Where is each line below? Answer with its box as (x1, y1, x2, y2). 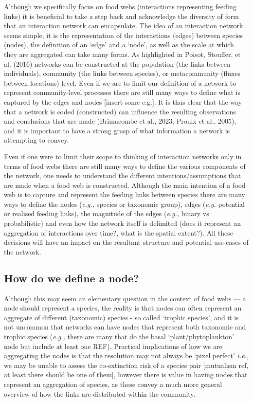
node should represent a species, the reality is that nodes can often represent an (4, 303, 242, 313)
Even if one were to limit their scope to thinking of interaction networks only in (4, 151, 242, 161)
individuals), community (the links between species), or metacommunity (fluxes (4, 68, 241, 78)
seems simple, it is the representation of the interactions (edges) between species (4, 30, 243, 40)
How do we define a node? (4, 270, 139, 285)
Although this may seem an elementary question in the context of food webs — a (4, 293, 246, 303)
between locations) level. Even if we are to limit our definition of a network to (4, 77, 236, 88)
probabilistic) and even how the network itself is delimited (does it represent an (4, 218, 241, 228)
